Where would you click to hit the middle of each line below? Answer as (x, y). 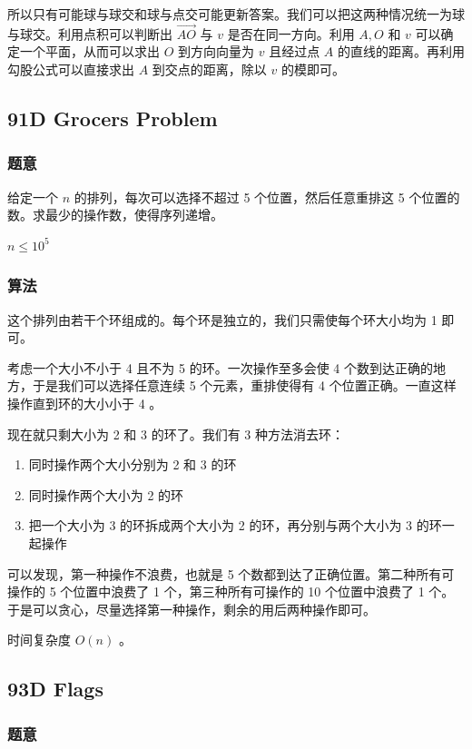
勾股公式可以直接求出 (71, 69)
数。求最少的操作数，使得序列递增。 (115, 215)
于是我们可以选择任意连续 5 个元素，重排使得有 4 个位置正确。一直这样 (244, 385)
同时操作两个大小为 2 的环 (106, 494)
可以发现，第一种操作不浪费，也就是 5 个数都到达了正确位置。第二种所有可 (231, 573)
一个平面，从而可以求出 (89, 51)
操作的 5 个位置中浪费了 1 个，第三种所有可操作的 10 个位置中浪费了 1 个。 (231, 591)
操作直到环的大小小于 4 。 (85, 403)
